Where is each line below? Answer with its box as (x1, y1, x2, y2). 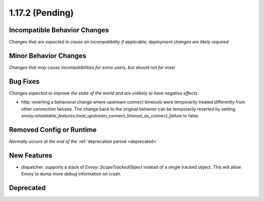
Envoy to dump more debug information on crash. (21, 171, 122, 177)
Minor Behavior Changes (9, 51, 87, 60)
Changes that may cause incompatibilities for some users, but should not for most (9, 64, 176, 70)
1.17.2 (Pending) (9, 7, 74, 18)
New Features (9, 151, 52, 159)
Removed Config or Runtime (9, 125, 97, 134)
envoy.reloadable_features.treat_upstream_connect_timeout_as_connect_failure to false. (21, 113, 199, 119)
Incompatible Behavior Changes (9, 26, 110, 34)
